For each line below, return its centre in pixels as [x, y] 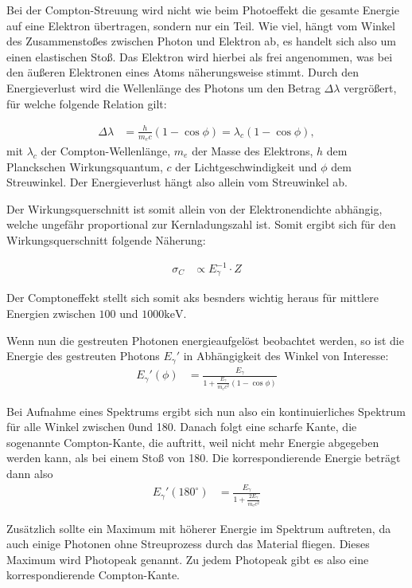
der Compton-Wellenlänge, [106, 150]
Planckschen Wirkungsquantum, [85, 166]
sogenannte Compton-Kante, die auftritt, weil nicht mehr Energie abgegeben [193, 442]
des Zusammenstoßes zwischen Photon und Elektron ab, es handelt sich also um [201, 41]
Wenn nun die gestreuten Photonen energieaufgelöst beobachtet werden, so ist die [205, 340]
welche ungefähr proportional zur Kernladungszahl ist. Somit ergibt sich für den [201, 224]
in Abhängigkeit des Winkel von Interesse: [286, 356]
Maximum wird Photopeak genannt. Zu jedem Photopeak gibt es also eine [188, 559]
